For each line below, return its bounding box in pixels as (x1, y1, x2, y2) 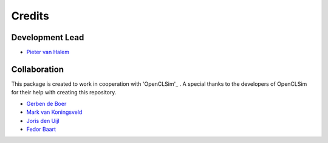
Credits (11, 9, 50, 23)
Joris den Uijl (26, 117, 60, 124)
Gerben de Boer (26, 100, 67, 107)
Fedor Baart (26, 125, 56, 133)
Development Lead (11, 32, 84, 43)
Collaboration (11, 64, 64, 74)
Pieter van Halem (26, 49, 70, 56)
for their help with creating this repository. (11, 89, 117, 96)
